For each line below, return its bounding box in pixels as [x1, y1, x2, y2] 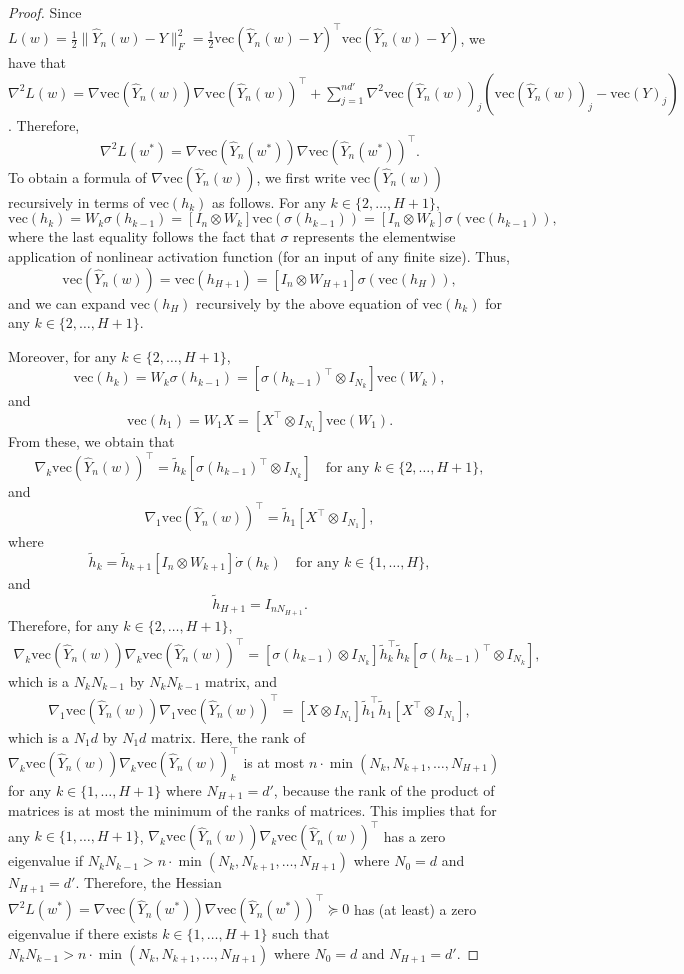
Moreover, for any [8, 345, 117, 366]
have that [8, 52, 66, 73]
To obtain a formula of [8, 166, 147, 187]
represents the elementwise [293, 226, 456, 247]
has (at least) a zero [353, 898, 477, 919]
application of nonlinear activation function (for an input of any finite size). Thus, [8, 245, 510, 266]
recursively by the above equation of [196, 292, 418, 313]
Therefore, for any [8, 614, 119, 635]
